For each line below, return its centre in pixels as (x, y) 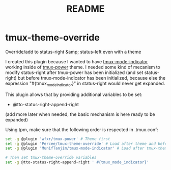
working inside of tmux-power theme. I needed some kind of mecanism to (83, 67)
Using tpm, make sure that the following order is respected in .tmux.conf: (82, 129)
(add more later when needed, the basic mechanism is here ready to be (80, 114)
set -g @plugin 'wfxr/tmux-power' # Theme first (58, 139)
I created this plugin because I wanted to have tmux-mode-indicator (77, 61)
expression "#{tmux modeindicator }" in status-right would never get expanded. (85, 84)
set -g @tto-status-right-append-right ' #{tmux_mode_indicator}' (77, 162)
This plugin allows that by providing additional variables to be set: (74, 94)
